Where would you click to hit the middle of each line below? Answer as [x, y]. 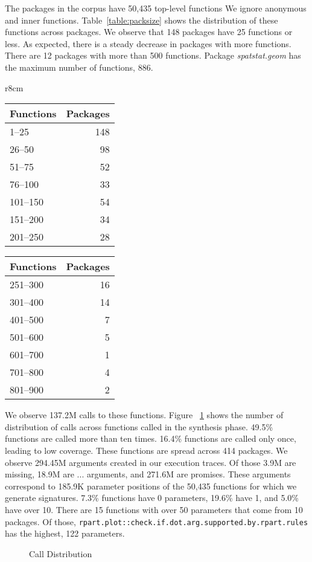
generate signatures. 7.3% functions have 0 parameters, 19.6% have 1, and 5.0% [152, 498]
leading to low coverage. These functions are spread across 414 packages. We [146, 450]
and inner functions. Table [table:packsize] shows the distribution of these [142, 20]
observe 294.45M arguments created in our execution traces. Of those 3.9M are [151, 462]
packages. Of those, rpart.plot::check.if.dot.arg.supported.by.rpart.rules [157, 521]
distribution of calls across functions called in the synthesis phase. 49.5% [139, 426]
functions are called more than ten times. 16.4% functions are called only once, [151, 438]
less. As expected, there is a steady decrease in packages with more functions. [148, 43]
